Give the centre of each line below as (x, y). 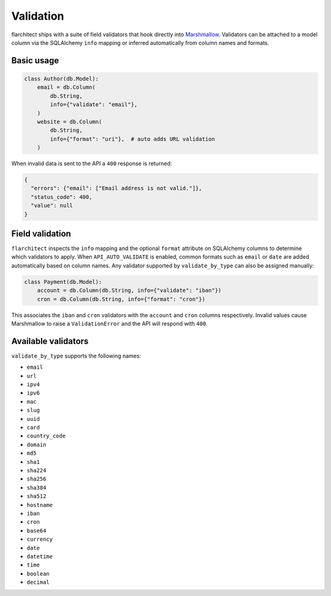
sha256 (36, 479)
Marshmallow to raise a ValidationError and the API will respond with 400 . (109, 324)
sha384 (36, 488)
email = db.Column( (67, 87)
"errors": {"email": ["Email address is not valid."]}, (116, 188)
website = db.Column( (70, 122)
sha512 (36, 496)
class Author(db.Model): (62, 79)
